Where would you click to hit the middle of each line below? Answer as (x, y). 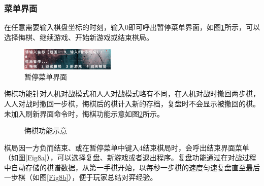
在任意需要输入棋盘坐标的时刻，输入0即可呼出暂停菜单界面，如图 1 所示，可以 (132, 27)
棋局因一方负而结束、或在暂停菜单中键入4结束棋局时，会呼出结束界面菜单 (127, 147)
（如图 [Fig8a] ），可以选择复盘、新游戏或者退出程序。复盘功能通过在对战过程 (130, 157)
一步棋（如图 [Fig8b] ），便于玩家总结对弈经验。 (81, 177)
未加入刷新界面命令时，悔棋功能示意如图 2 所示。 (84, 113)
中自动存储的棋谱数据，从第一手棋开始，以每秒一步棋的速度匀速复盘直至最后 (132, 167)
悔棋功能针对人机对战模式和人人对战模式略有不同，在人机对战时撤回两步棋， (132, 94)
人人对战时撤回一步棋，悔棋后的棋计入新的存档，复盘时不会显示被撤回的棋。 (132, 103)
